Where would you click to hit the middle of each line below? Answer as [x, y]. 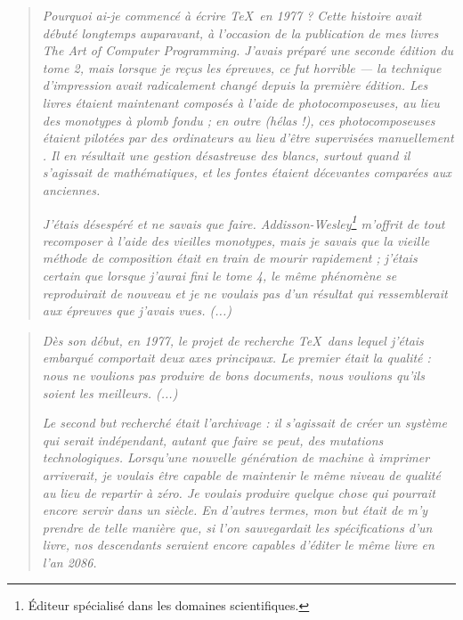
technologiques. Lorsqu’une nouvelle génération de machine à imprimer [236, 457]
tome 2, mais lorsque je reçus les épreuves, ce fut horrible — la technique [242, 67]
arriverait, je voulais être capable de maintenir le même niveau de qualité [241, 474]
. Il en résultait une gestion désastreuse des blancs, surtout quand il [226, 155]
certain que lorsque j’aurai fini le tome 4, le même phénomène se [219, 275]
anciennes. [71, 189]
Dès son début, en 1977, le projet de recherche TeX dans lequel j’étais [233, 340]
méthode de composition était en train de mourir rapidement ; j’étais [230, 258]
